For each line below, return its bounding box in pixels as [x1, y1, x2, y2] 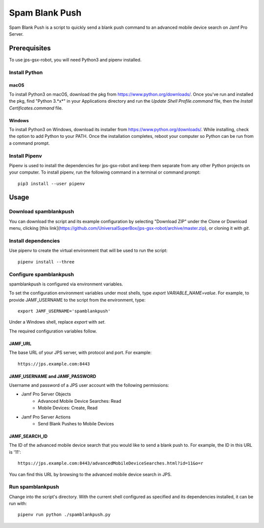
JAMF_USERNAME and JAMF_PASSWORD [9, 373, 96, 379]
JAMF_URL [9, 340, 32, 347]
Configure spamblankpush [9, 271, 74, 278]
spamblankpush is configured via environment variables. [9, 281, 123, 287]
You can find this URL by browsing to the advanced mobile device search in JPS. [9, 471, 172, 477]
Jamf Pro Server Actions [21, 414, 71, 420]
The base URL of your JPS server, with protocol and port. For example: [9, 350, 152, 355]
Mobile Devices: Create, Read [38, 405, 98, 411]
